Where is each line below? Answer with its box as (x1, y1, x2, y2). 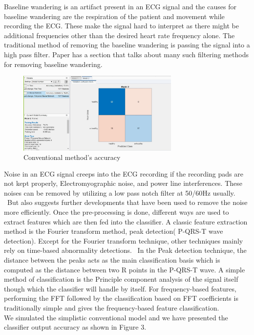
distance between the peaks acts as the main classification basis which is (4, 255, 220, 265)
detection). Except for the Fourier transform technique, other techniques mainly (4, 235, 243, 246)
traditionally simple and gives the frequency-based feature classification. (4, 303, 219, 313)
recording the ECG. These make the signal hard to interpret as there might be (4, 21, 239, 31)
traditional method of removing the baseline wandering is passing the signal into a (4, 40, 250, 50)
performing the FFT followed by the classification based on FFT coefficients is (4, 293, 238, 303)
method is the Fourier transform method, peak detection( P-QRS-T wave (4, 226, 223, 236)
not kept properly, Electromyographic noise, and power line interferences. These (4, 178, 242, 188)
